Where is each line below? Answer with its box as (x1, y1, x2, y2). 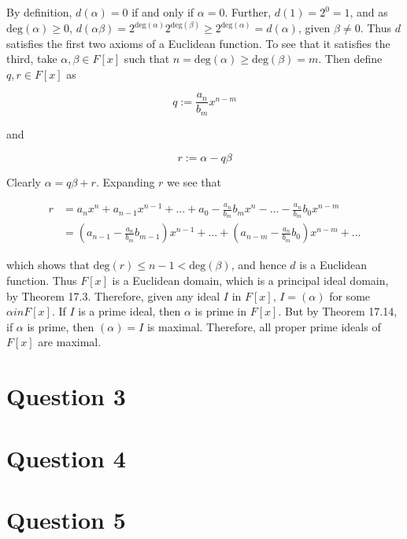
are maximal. (38, 334, 102, 350)
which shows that (6, 257, 90, 273)
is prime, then (27, 318, 94, 334)
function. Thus (6, 272, 77, 289)
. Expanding (95, 173, 155, 190)
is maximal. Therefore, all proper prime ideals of (146, 318, 381, 334)
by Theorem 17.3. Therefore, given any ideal (6, 287, 220, 304)
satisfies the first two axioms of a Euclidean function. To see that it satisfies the (6, 35, 390, 51)
